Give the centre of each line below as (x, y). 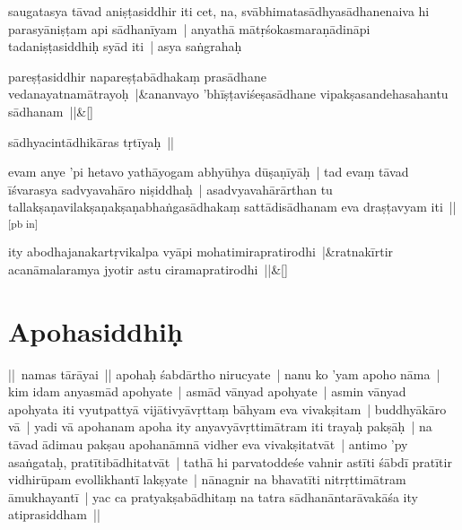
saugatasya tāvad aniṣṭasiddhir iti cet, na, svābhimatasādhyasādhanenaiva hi (219, 11)
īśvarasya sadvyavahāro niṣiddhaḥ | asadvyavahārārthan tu (170, 189)
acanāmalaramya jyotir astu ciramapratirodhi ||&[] (148, 269)
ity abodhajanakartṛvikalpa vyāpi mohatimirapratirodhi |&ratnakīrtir (201, 252)
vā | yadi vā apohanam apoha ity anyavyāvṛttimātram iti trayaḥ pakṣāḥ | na (220, 426)
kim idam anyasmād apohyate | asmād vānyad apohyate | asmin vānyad (207, 391)
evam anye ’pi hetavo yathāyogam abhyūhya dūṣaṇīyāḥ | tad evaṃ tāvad (209, 172)
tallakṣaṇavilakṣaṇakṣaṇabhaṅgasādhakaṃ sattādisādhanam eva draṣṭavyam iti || (232, 207)
